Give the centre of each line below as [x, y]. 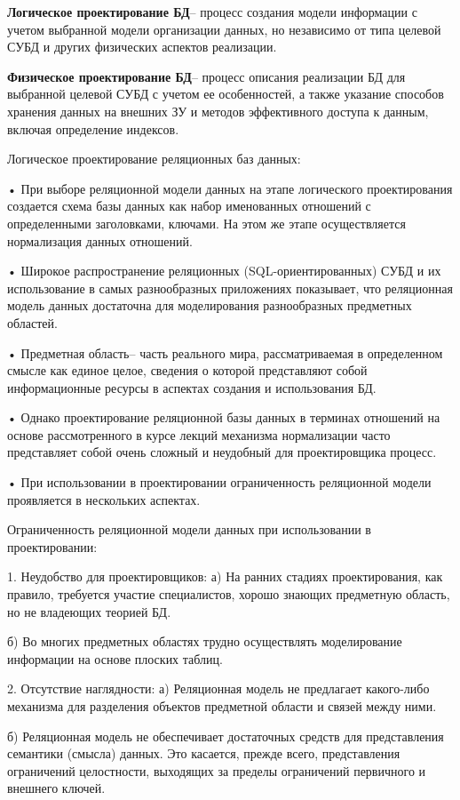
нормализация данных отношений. [100, 240]
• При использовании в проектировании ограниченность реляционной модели [219, 482]
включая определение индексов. [93, 128]
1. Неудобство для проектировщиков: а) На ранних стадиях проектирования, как [225, 576]
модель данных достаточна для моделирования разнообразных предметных [210, 305]
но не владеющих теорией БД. [89, 611]
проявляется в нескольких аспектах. [104, 499]
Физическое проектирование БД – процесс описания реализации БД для [206, 76]
